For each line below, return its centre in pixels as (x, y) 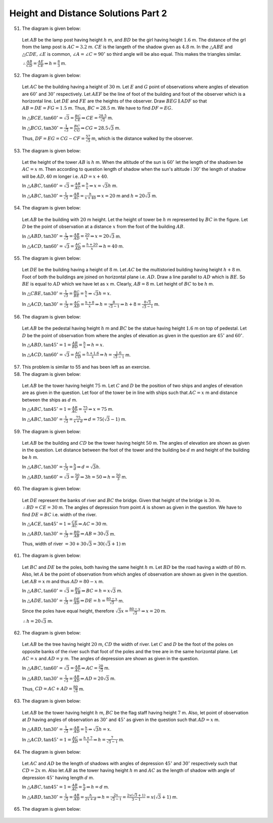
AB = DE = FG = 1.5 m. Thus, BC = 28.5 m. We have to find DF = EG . (97, 108)
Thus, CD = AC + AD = (47, 689)
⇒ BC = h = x (96, 591)
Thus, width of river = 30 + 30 (54, 544)
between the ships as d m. (50, 400)
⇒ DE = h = (93, 601)
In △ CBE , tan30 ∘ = (42, 293)
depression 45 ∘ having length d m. (58, 777)
